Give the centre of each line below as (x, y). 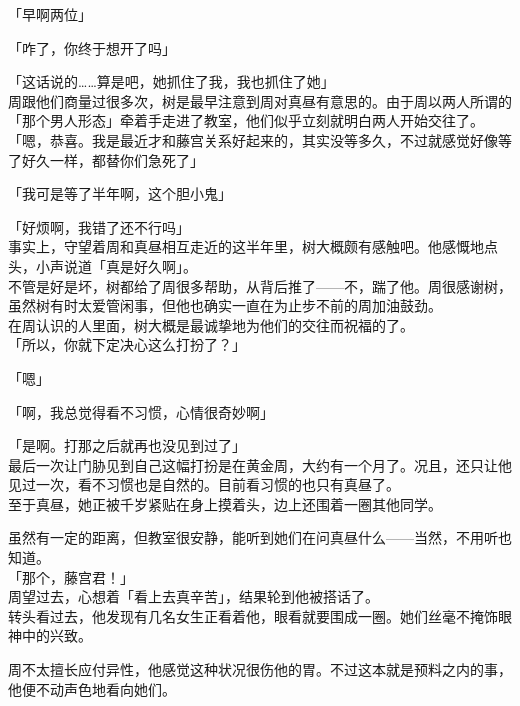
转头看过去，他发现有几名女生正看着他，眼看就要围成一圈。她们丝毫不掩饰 (253, 615)
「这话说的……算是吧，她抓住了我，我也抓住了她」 (171, 81)
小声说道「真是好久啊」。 (116, 265)
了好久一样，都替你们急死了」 (106, 159)
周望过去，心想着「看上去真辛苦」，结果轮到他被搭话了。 (193, 596)
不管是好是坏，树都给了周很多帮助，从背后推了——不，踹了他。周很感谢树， (260, 285)
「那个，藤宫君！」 (71, 576)
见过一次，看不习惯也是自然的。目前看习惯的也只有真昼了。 (204, 484)
